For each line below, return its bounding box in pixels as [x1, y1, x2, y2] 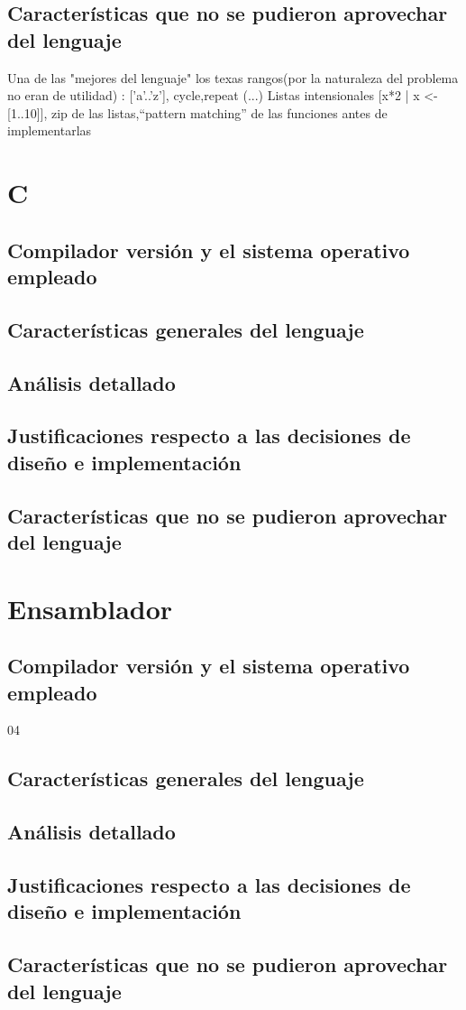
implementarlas [7, 121, 92, 140]
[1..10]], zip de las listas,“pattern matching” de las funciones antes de [7, 103, 388, 122]
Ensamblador [7, 589, 173, 626]
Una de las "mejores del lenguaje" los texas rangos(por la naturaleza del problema [7, 68, 459, 87]
